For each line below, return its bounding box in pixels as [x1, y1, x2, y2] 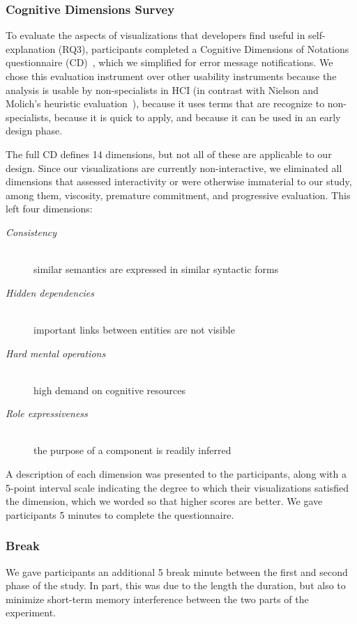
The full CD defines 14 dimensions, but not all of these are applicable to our [6, 146, 332, 161]
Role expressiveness [6, 406, 88, 421]
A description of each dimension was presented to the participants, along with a [6, 467, 347, 481]
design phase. [6, 123, 63, 138]
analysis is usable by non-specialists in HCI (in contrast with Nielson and [6, 82, 319, 97]
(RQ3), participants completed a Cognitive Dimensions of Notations [58, 41, 349, 56]
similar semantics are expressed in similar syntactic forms [33, 262, 279, 276]
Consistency [6, 224, 56, 239]
